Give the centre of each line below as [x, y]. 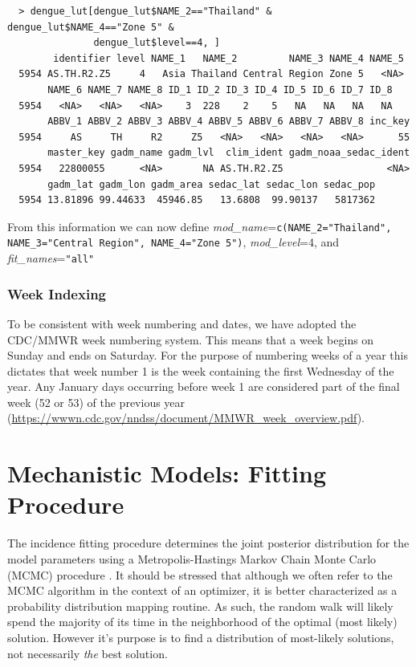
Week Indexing [57, 293]
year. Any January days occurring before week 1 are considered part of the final [204, 386]
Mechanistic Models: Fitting [167, 473]
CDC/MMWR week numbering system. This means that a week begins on [191, 339]
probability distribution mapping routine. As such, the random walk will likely [200, 606]
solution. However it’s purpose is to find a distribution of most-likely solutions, [201, 637]
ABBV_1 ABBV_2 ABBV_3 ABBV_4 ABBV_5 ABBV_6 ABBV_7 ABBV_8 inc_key [229, 122]
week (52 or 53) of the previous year [96, 402]
